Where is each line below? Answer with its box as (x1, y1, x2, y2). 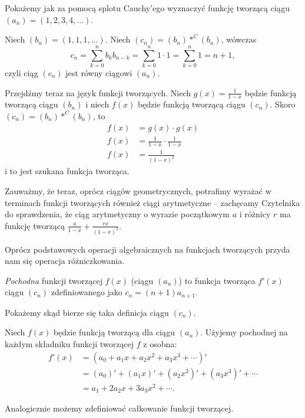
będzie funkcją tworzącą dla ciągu (53, 326, 175, 338)
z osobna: (143, 338, 177, 350)
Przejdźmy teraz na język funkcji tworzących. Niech (5, 86, 191, 99)
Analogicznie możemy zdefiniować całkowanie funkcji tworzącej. (5, 402, 234, 414)
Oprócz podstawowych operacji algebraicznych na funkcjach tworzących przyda (5, 243, 290, 255)
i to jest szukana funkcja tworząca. (5, 165, 130, 177)
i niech (85, 98, 110, 110)
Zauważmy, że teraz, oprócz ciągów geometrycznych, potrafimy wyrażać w (5, 184, 271, 197)
